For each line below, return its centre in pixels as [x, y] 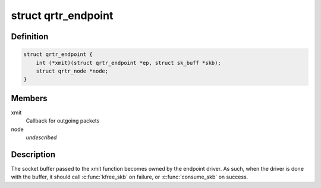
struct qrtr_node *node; [72, 71]
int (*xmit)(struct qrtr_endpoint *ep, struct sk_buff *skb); [128, 63]
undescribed [41, 137]
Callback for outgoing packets [63, 121]
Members [29, 98]
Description [33, 154]
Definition [30, 37]
